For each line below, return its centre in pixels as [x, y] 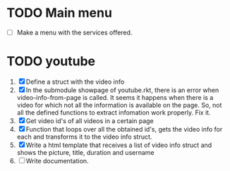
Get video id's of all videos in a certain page [90, 120]
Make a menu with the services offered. [74, 32]
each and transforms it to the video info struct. [84, 137]
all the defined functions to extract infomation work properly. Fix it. [114, 112]
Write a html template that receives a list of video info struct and [119, 145]
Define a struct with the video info [75, 82]
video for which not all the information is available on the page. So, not [119, 105]
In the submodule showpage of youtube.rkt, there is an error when [122, 90]
